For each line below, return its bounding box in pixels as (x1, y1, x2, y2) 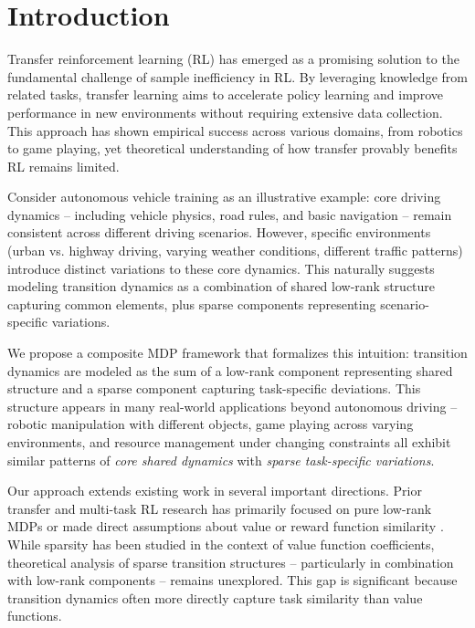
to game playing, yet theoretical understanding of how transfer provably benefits (7, 139, 458, 158)
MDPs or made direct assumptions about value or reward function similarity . (7, 517, 444, 536)
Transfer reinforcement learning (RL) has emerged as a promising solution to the (7, 49, 459, 68)
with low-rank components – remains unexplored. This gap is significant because (7, 570, 458, 590)
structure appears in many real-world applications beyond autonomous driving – (7, 396, 458, 415)
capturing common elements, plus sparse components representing (7, 294, 376, 313)
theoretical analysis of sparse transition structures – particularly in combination (7, 552, 454, 571)
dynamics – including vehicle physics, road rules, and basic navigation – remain (7, 204, 452, 224)
